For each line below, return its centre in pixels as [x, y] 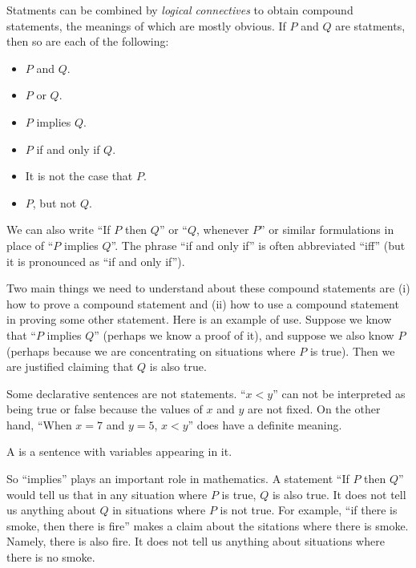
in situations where [159, 510]
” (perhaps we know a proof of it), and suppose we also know [244, 334]
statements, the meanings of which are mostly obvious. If [146, 25]
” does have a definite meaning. [265, 424]
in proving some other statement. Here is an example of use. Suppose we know [199, 319]
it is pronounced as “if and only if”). [96, 261]
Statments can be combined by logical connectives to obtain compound [180, 10]
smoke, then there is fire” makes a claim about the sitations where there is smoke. [208, 525]
